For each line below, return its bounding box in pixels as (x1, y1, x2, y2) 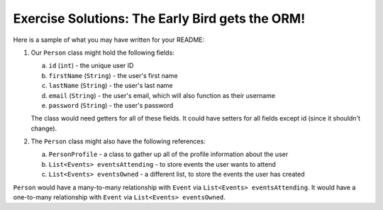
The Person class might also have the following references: (30, 137, 206, 145)
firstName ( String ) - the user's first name (48, 71, 178, 79)
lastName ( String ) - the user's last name (48, 82, 173, 90)
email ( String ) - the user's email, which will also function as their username (48, 91, 276, 99)
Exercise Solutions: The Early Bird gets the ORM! (13, 11, 306, 26)
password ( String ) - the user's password (48, 101, 174, 109)
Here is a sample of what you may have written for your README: (13, 35, 205, 44)
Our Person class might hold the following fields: (30, 48, 175, 57)
